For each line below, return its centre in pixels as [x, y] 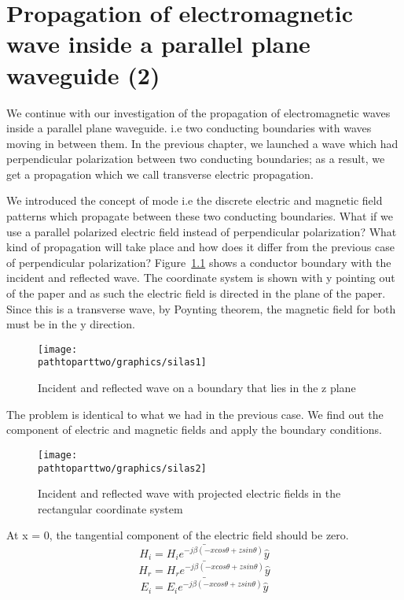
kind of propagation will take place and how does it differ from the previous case [200, 247]
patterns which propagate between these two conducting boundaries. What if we [200, 216]
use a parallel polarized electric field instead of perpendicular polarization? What [202, 231]
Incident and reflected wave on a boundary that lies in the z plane [197, 388]
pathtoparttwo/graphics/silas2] [122, 468]
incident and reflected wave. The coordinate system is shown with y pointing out [201, 278]
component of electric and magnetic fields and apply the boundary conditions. [194, 430]
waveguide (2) [83, 74]
